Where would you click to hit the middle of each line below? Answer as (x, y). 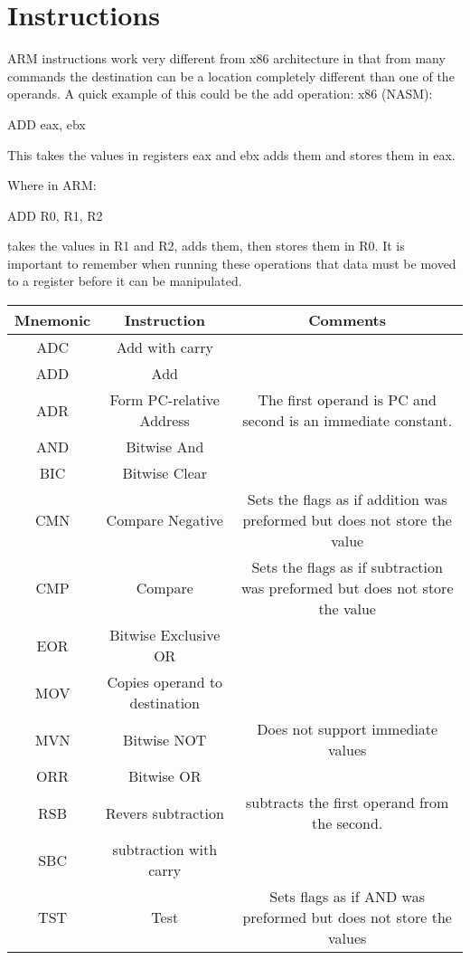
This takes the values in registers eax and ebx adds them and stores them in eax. (231, 154)
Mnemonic (53, 320)
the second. (348, 823)
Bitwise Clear (165, 473)
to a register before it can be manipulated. (125, 281)
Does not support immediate (348, 729)
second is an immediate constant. (348, 421)
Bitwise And (165, 447)
